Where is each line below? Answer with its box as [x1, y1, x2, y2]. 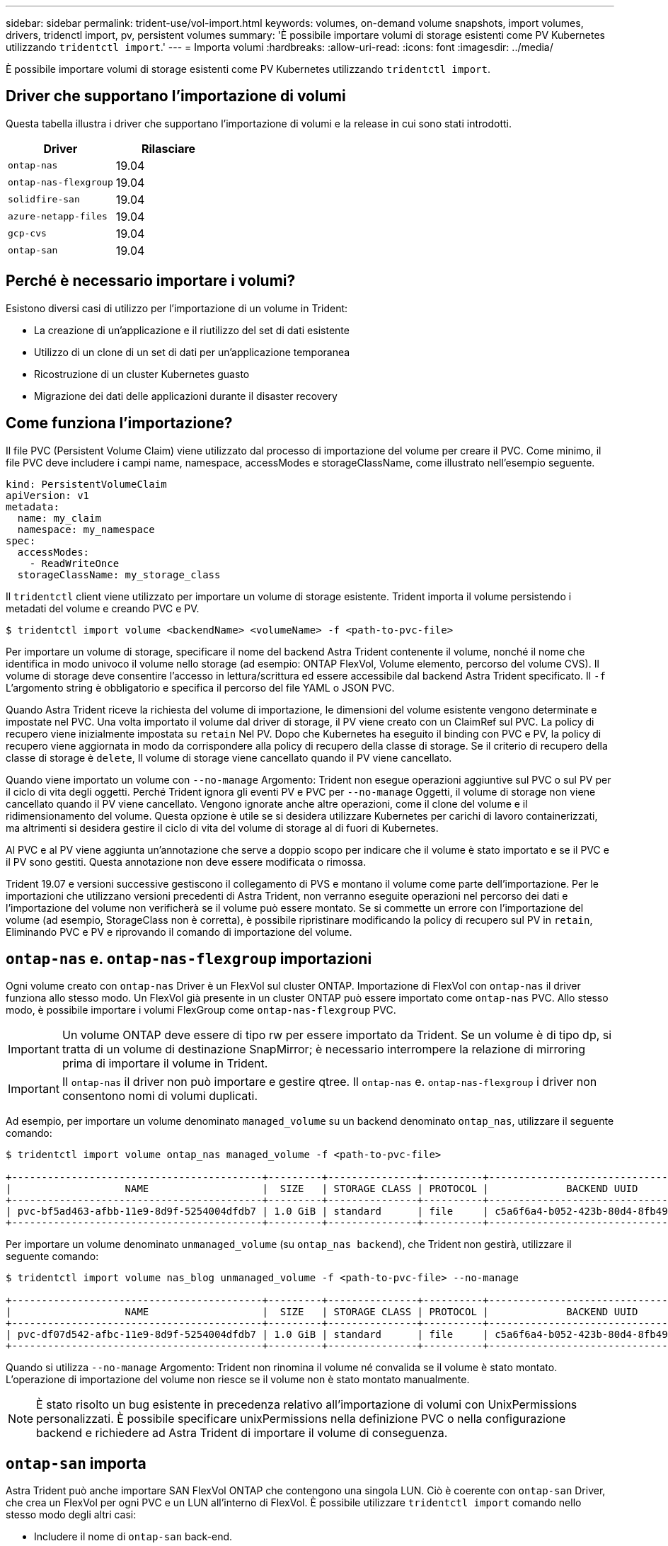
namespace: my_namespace [17, 523, 155, 535]
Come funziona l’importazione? [6, 414, 233, 433]
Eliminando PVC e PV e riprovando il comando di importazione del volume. [6, 925, 352, 938]
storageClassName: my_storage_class [17, 568, 221, 580]
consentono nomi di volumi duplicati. [62, 1089, 258, 1104]
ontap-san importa [6, 1454, 146, 1472]
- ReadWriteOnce [29, 557, 120, 569]
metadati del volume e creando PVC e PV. [6, 602, 200, 614]
